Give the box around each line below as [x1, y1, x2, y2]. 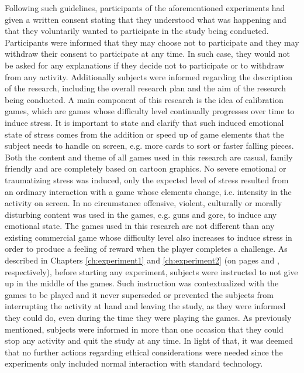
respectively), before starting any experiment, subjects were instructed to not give [5, 265, 298, 278]
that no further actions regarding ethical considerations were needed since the [5, 345, 283, 358]
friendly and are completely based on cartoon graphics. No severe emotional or [5, 162, 286, 174]
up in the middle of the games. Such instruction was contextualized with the [5, 277, 279, 289]
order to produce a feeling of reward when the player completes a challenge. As [5, 242, 288, 255]
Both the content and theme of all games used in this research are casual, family [5, 150, 293, 163]
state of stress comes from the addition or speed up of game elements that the [5, 128, 284, 140]
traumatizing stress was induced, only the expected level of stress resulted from [5, 173, 289, 186]
